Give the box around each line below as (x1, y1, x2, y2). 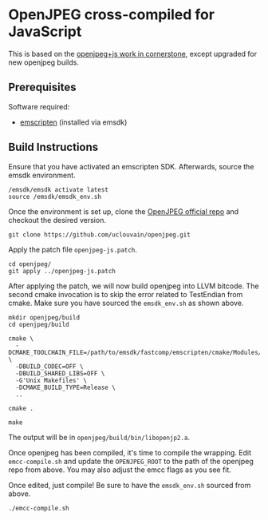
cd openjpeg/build (8, 320, 69, 328)
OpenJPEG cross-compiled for (8, 6, 215, 24)
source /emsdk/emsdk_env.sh (8, 193, 102, 200)
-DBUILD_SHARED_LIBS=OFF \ (15, 369, 105, 377)
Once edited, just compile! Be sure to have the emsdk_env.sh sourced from (8, 480, 251, 490)
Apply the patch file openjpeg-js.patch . (8, 244, 138, 254)
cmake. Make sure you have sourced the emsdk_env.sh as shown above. (8, 298, 244, 308)
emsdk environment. (8, 170, 76, 180)
